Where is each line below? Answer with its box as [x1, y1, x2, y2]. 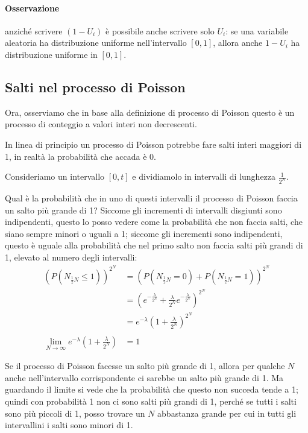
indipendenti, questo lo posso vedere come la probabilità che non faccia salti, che [5, 215, 303, 228]
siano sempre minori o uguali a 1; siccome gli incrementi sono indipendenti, [5, 227, 283, 239]
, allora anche [213, 36, 263, 49]
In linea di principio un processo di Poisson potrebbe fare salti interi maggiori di [5, 137, 302, 150]
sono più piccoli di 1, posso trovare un [5, 406, 145, 419]
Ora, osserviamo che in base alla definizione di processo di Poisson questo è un [5, 106, 295, 118]
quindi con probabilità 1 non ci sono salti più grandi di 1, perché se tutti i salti [5, 394, 297, 407]
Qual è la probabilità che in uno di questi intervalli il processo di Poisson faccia [5, 192, 298, 204]
